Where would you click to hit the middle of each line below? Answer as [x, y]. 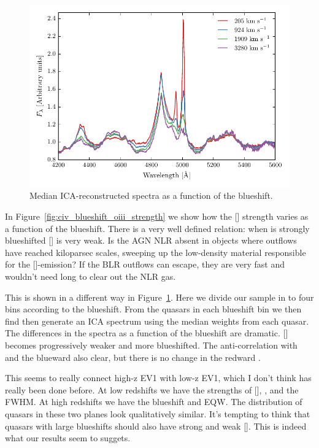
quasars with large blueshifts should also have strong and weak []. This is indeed [156, 426]
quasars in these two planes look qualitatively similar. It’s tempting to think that [158, 413]
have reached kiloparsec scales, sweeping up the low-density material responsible [156, 252]
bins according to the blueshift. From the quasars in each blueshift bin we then [153, 309]
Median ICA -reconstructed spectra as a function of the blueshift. [151, 195]
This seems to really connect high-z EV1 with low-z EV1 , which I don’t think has [158, 378]
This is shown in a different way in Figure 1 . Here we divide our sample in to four [159, 297]
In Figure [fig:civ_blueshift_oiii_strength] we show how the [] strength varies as [157, 216]
